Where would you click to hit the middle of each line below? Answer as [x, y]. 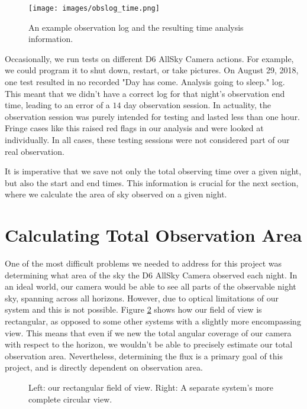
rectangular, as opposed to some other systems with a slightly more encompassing [153, 321]
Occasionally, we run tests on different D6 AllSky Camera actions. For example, [149, 58]
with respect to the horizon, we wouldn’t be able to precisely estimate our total [149, 344]
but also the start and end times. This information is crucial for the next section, [152, 182]
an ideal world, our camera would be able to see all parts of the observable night [151, 286]
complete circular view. [70, 399]
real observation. [35, 151]
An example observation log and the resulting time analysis [136, 27]
